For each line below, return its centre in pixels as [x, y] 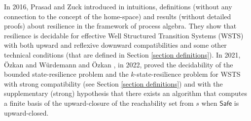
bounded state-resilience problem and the [66, 74]
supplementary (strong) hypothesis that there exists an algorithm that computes [126, 93]
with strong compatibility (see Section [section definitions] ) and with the [113, 83]
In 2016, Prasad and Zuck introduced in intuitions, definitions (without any [118, 6]
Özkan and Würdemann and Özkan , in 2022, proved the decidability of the [119, 64]
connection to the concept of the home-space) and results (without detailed [118, 16]
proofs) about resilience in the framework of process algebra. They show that [120, 26]
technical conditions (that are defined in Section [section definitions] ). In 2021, [122, 54]
